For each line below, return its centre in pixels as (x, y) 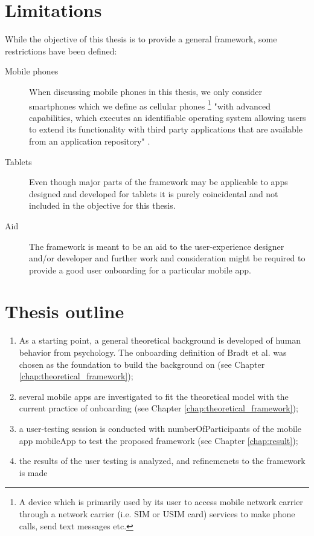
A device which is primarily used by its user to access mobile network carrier (161, 502)
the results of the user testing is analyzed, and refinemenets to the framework (162, 461)
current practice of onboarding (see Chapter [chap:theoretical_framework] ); (159, 408)
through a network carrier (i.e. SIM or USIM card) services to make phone (157, 513)
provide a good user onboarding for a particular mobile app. (140, 270)
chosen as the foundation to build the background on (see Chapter (142, 364)
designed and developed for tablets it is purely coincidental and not (154, 193)
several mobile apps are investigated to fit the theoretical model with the (154, 396)
